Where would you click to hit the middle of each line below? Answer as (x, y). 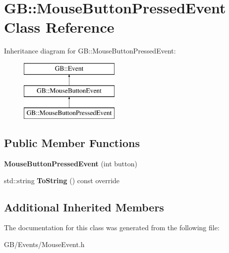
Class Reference (59, 27)
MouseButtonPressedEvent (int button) (71, 164)
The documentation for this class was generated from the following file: (112, 228)
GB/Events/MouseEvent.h (44, 244)
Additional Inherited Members (84, 207)
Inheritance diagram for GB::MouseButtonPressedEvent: (90, 51)
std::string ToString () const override (62, 180)
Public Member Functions (72, 143)
